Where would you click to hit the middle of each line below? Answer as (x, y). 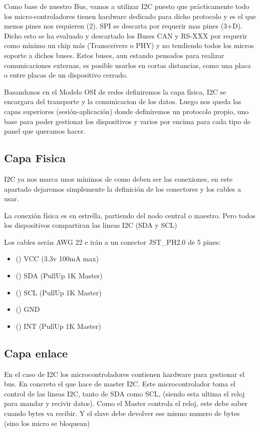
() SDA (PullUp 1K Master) (59, 276)
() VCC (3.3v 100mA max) (57, 259)
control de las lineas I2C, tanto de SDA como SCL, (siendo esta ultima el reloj (124, 393)
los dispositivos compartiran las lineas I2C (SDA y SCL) (91, 225)
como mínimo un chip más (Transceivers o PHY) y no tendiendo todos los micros (129, 45)
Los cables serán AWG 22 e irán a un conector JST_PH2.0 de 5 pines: (112, 242)
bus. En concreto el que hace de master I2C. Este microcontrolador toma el (120, 384)
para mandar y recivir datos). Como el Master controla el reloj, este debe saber (126, 403)
